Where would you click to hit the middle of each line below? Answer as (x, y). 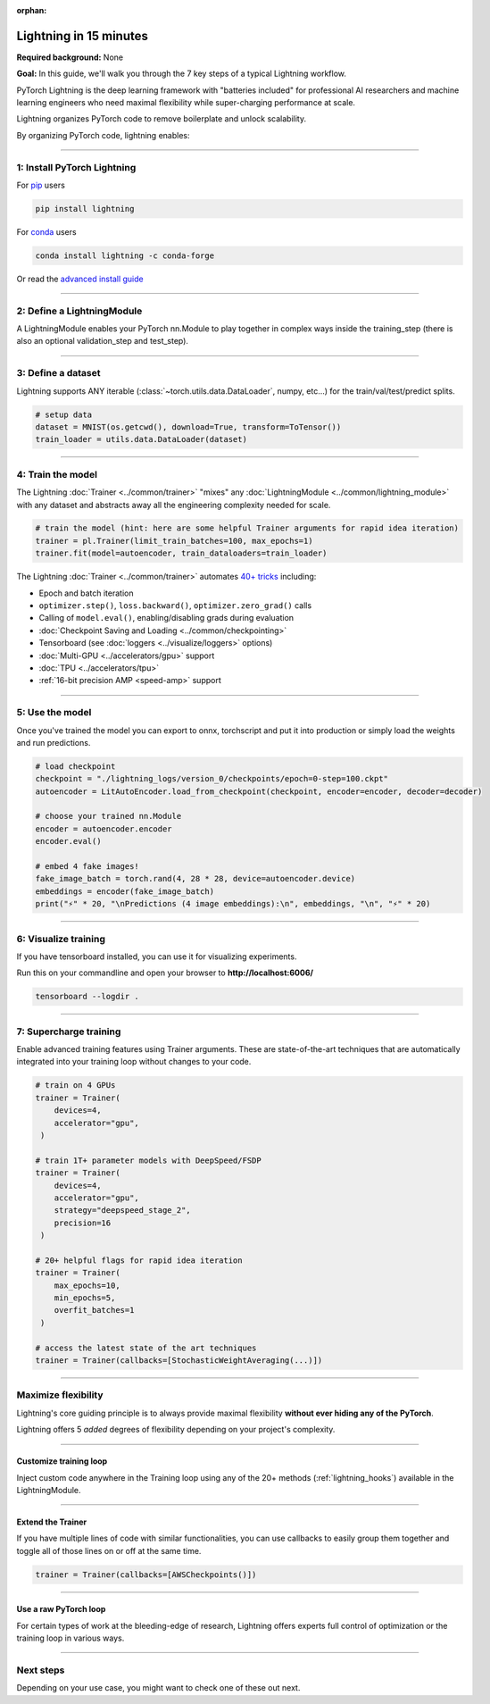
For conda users (46, 231)
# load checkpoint (75, 766)
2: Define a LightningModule (79, 311)
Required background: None (70, 57)
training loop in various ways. (71, 1638)
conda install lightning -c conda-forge (125, 255)
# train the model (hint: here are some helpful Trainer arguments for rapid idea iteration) (247, 528)
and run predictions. (54, 742)
